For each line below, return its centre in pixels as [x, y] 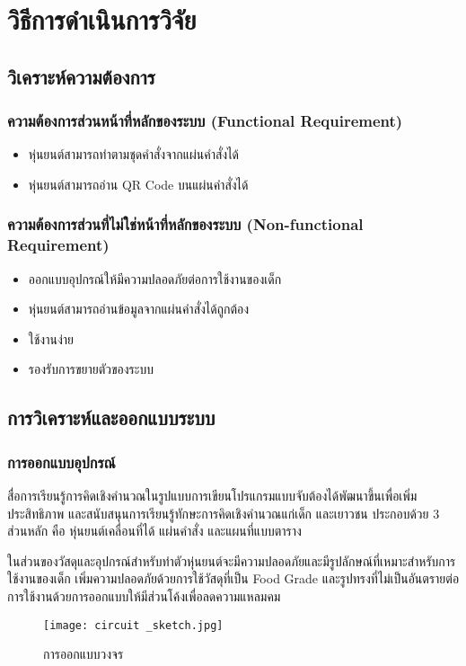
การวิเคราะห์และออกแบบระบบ [111, 417]
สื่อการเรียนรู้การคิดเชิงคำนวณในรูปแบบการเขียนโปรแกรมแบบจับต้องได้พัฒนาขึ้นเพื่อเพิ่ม [212, 496]
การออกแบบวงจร [84, 654]
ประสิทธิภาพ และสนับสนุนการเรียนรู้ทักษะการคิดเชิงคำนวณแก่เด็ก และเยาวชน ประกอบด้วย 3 [224, 513]
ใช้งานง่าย [51, 338]
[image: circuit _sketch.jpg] [133, 625]
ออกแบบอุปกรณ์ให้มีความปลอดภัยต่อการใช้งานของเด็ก [155, 278]
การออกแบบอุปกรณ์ [62, 462]
